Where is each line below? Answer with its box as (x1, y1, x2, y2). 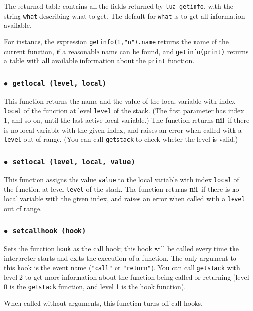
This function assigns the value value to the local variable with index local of (4, 174, 239, 184)
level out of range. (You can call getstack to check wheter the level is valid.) (4, 134, 238, 144)
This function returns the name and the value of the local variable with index (4, 96, 235, 106)
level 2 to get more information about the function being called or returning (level (4, 272, 249, 282)
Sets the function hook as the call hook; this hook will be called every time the (4, 243, 239, 253)
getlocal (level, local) (12, 79, 107, 87)
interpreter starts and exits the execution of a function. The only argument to (4, 253, 236, 263)
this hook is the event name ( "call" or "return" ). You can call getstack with (4, 262, 240, 272)
